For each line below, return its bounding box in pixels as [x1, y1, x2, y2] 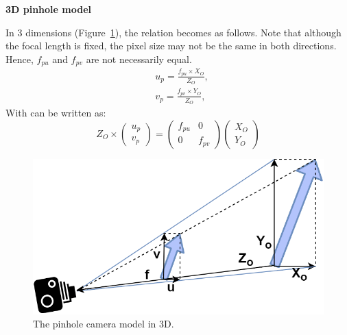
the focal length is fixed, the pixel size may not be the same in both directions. [5, 38, 337, 53]
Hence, [5, 51, 34, 66]
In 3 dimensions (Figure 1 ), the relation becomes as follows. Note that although [5, 25, 342, 39]
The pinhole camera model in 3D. [33, 317, 174, 331]
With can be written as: [5, 106, 106, 120]
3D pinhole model [5, 2, 92, 16]
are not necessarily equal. [86, 51, 192, 66]
